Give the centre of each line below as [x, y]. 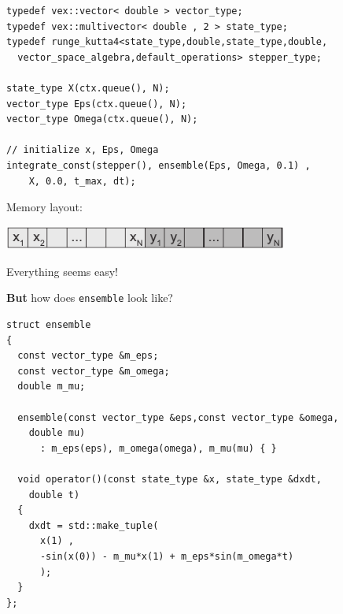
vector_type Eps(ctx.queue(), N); [97, 104]
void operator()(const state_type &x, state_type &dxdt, [170, 479]
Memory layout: [44, 207]
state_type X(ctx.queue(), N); [88, 88]
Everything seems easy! [63, 271]
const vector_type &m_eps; [88, 356]
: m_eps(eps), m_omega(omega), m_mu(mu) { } [158, 448]
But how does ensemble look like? [90, 298]
